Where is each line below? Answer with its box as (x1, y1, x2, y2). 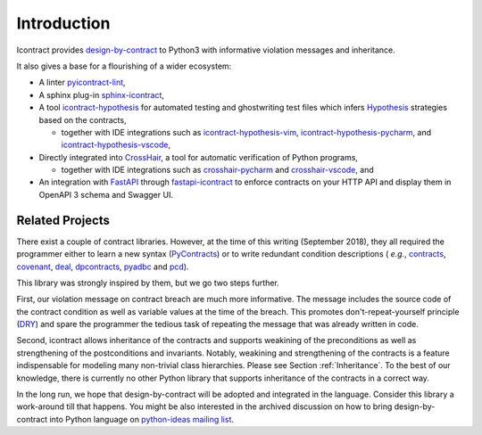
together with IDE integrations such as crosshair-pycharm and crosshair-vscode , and (61, 165, 374, 176)
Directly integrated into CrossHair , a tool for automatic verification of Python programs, (38, 152, 359, 162)
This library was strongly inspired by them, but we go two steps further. (16, 277, 280, 288)
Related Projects (16, 212, 111, 227)
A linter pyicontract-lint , (38, 77, 126, 88)
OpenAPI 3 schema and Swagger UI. (38, 189, 174, 200)
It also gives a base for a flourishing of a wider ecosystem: (16, 61, 232, 71)
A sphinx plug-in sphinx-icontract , (38, 89, 165, 100)
